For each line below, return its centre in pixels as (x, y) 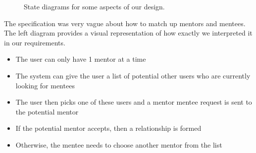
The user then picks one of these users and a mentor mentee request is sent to (134, 102)
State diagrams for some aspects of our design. (94, 6)
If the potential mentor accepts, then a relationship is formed (108, 128)
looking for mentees (45, 85)
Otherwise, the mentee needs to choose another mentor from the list (119, 144)
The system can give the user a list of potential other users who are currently (133, 75)
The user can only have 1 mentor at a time (81, 59)
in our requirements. (35, 42)
